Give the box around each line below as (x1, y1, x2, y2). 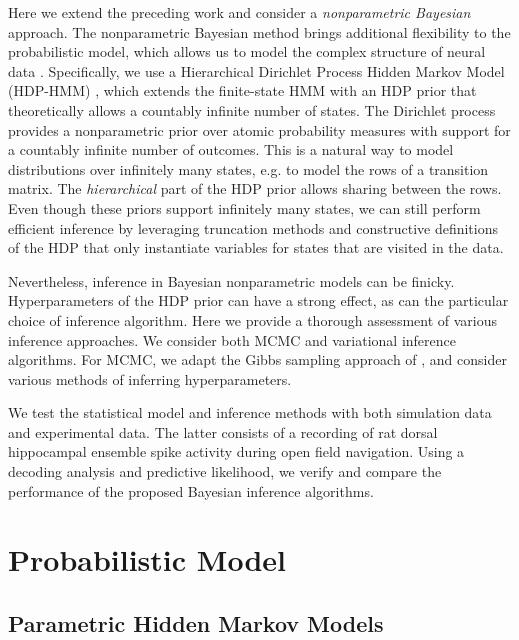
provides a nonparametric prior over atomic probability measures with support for (8, 119, 511, 140)
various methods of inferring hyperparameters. (8, 368, 292, 389)
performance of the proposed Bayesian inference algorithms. (8, 480, 374, 501)
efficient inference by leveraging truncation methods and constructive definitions (8, 217, 499, 238)
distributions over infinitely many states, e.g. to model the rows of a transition (8, 158, 489, 179)
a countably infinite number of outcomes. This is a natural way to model (8, 139, 454, 160)
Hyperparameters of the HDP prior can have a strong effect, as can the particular (8, 290, 509, 311)
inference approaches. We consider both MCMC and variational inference (8, 329, 456, 350)
